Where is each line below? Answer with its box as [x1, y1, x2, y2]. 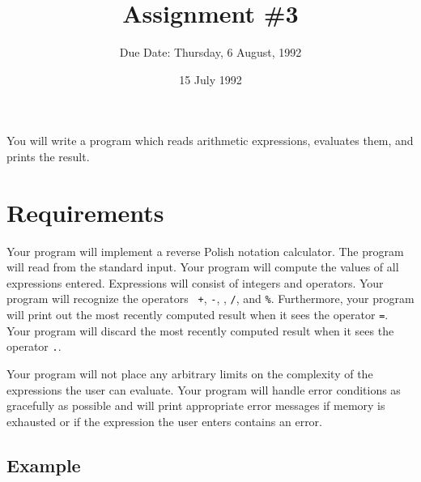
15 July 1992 [179, 70, 242, 87]
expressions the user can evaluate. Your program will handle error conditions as [6, 381, 401, 398]
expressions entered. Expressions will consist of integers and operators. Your [6, 274, 384, 291]
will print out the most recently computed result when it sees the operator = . [6, 306, 389, 323]
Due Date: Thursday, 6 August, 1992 [119, 44, 302, 61]
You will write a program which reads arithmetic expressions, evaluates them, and [6, 132, 414, 149]
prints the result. [6, 147, 90, 164]
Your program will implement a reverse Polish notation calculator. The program [6, 242, 404, 259]
